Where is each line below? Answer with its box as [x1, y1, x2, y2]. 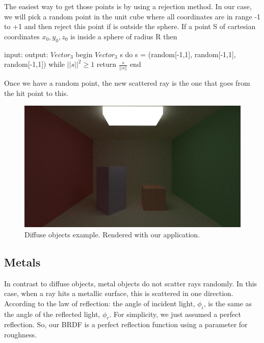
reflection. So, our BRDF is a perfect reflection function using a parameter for [4, 319, 248, 330]
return [96, 59, 117, 69]
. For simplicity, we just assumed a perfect [109, 308, 241, 319]
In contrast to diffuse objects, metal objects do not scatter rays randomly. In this [4, 278, 257, 288]
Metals [4, 254, 41, 269]
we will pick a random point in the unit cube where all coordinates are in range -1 [4, 11, 261, 21]
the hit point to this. [4, 88, 69, 99]
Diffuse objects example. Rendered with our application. [24, 229, 200, 239]
